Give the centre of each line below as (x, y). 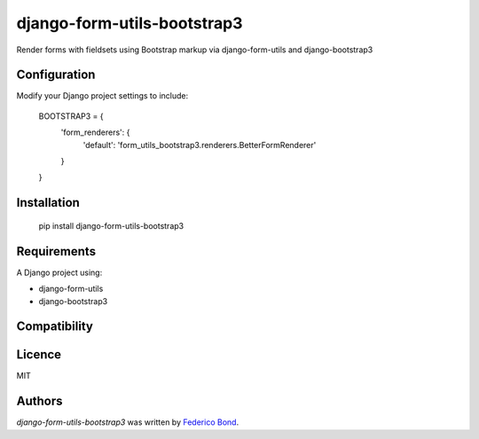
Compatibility (55, 327)
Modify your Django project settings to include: (102, 96)
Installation (48, 203)
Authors (39, 401)
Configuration (56, 75)
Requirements (56, 251)
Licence (39, 355)
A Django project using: (59, 272)
